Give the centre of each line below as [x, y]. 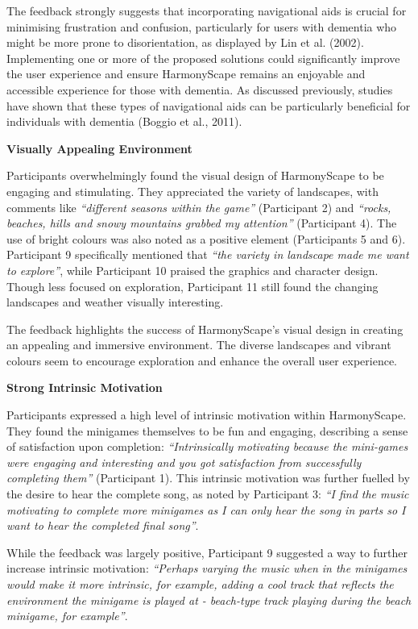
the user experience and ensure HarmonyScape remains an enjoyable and [186, 74]
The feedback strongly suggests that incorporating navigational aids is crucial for [207, 10]
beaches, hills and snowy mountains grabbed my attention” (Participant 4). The [202, 223]
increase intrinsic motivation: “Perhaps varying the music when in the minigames [207, 568]
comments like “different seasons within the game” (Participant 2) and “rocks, [199, 207]
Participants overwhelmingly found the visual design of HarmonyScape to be [195, 175]
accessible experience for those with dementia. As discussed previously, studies [200, 89]
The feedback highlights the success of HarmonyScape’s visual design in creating [205, 329]
